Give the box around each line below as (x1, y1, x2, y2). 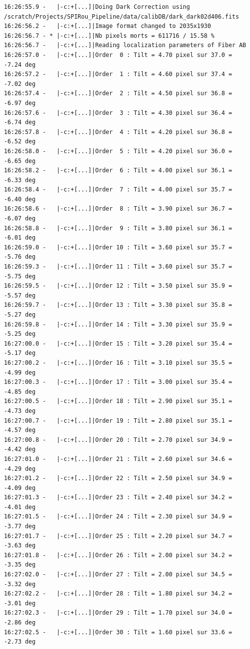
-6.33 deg (4, 176, 36, 184)
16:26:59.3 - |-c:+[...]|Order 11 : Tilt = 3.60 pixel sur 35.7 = (4, 263, 232, 270)
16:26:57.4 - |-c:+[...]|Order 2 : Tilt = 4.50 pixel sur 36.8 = (4, 90, 232, 97)
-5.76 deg (4, 253, 36, 261)
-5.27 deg (4, 311, 36, 318)
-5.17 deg (4, 350, 36, 357)
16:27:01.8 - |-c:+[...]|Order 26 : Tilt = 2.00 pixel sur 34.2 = (4, 551, 232, 559)
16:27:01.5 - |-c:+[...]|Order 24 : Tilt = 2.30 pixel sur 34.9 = (4, 513, 232, 520)
